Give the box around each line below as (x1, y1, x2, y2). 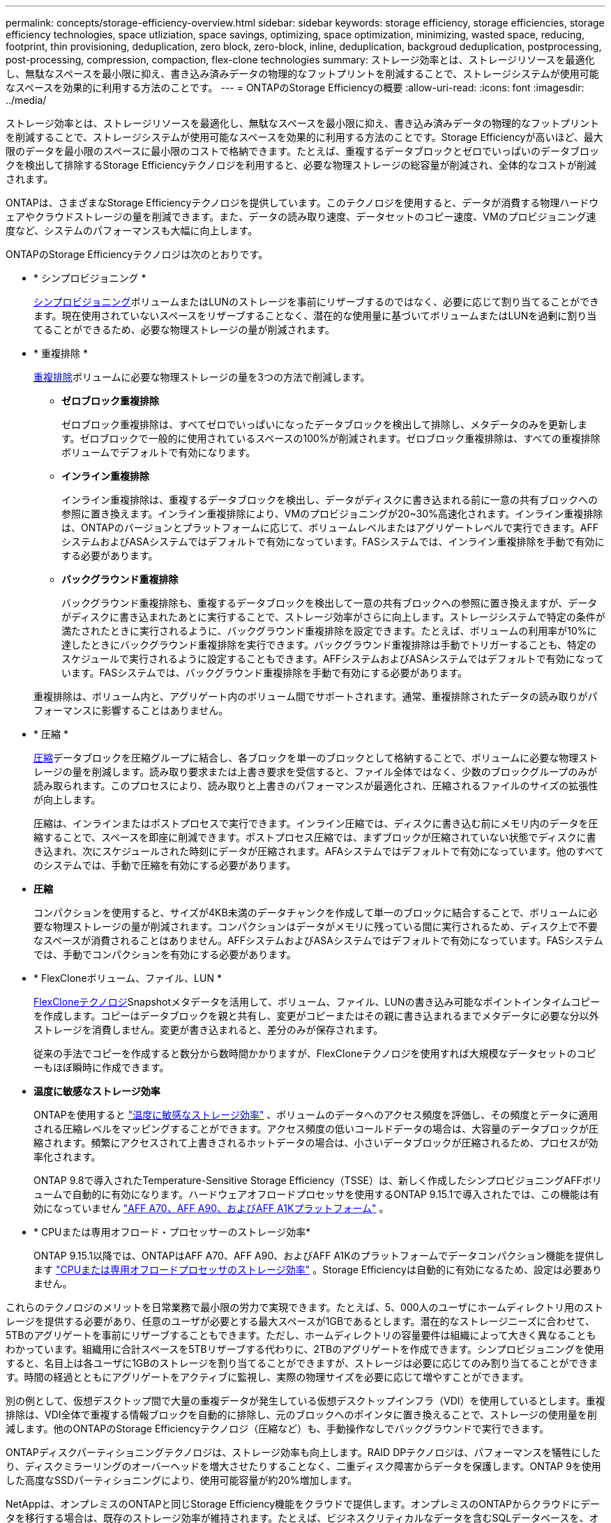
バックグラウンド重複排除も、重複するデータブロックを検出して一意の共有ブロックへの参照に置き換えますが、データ (61, 597, 598, 609)
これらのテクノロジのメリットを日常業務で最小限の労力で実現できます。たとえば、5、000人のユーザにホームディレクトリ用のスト (6, 1301, 603, 1313)
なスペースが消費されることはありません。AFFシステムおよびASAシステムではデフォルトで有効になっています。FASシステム (33, 934, 603, 946)
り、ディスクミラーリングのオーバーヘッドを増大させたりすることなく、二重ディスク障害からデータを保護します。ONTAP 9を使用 (6, 1460, 601, 1472)
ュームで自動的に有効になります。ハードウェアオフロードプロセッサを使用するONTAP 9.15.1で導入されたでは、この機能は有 (33, 1188, 600, 1200)
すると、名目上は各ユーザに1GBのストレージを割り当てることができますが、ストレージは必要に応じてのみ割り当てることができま (6, 1357, 598, 1369)
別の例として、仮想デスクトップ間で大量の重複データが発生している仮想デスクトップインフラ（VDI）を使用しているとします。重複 (6, 1395, 605, 1407)
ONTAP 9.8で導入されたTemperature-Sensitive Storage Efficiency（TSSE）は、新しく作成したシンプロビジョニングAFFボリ (33, 1174, 602, 1186)
